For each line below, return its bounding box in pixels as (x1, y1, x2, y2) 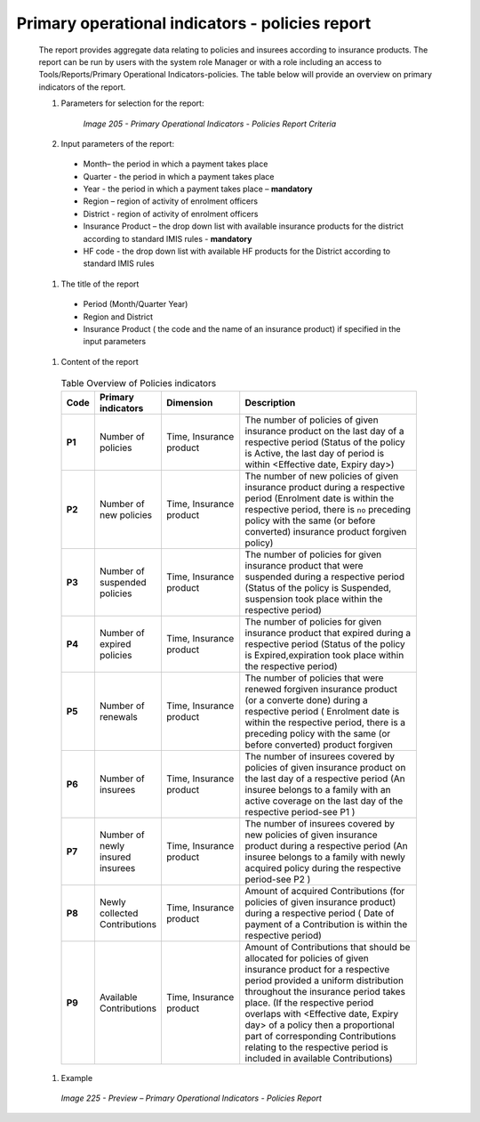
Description (244, 396, 296, 408)
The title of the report (60, 278, 140, 289)
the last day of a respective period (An (244, 772, 405, 785)
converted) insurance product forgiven (244, 525, 407, 537)
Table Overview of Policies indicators (60, 377, 217, 390)
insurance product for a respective (244, 963, 390, 975)
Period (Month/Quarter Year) (83, 299, 188, 310)
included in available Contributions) (244, 1052, 393, 1064)
